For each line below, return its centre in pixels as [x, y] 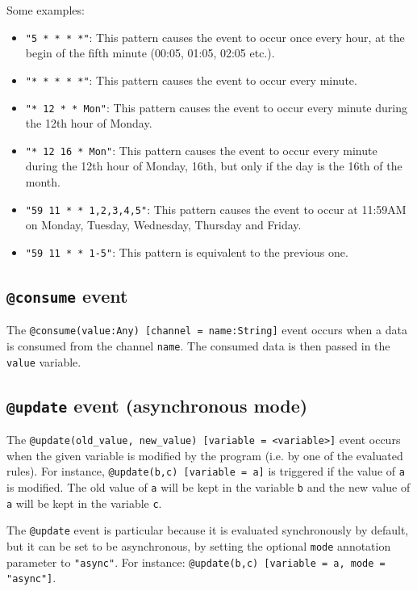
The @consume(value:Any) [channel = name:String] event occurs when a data [207, 330]
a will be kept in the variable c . [84, 503]
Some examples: [46, 10]
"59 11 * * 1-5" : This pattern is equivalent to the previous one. [187, 251]
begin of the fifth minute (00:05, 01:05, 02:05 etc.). [150, 53]
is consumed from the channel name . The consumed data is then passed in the [198, 345]
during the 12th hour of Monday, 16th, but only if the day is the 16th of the [214, 166]
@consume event [67, 295]
